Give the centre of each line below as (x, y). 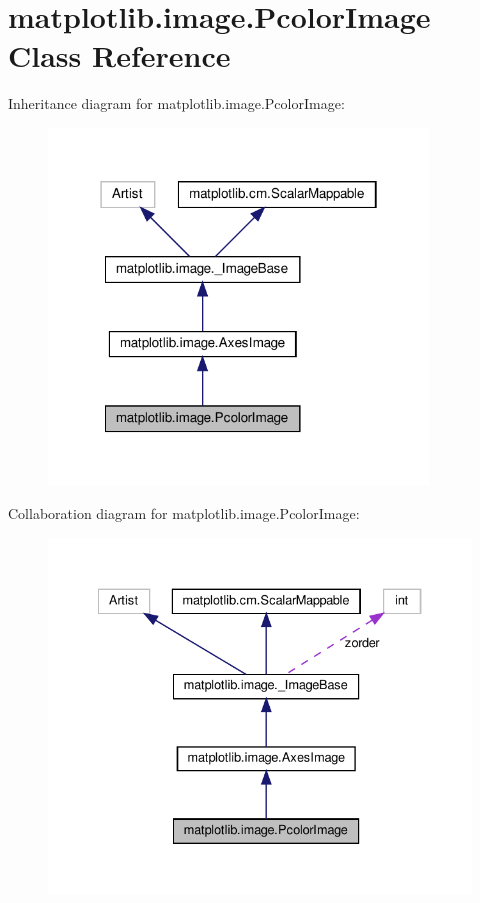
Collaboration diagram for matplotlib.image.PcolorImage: (184, 513)
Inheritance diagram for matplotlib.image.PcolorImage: (176, 103)
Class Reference (119, 55)
